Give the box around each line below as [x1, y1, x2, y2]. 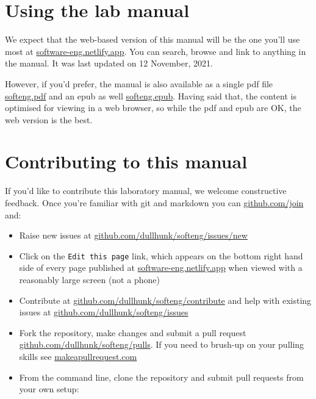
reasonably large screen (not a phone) [19, 273, 160, 286]
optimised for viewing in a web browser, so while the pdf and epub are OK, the [5, 101, 301, 114]
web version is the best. [5, 113, 93, 126]
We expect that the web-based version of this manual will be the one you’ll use [5, 33, 300, 46]
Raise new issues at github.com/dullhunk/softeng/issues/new [19, 229, 248, 242]
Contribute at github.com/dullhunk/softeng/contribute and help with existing [19, 293, 312, 306]
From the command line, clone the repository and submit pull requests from [19, 370, 304, 383]
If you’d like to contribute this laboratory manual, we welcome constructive [5, 184, 287, 197]
